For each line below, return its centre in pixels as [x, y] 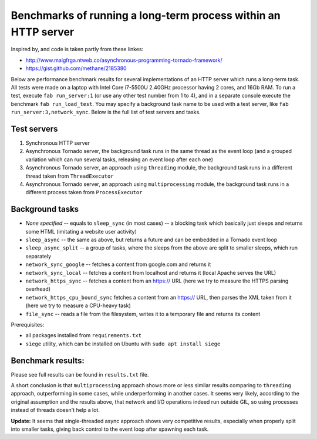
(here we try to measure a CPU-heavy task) [78, 305]
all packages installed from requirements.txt [84, 335]
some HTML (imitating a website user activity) [81, 231]
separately [38, 256]
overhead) [38, 289]
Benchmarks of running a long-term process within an [146, 15]
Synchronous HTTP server [58, 143]
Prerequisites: [28, 324]
